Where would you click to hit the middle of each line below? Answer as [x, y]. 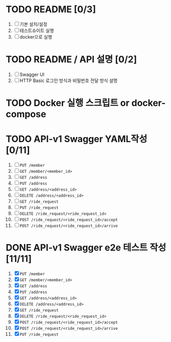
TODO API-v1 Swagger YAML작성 [77, 139]
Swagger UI [32, 74]
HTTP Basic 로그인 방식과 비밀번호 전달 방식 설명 [68, 81]
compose [26, 114]
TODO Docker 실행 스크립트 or [68, 103]
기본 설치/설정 [34, 24]
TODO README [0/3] [51, 9]
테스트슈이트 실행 [37, 30]
